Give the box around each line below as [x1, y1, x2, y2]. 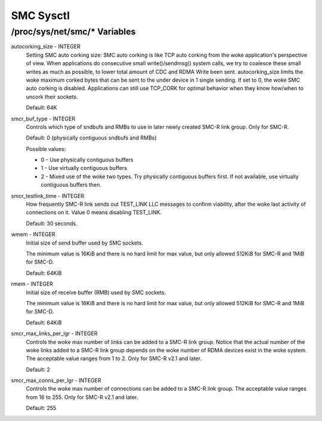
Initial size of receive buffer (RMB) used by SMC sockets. [26, 289, 166, 296]
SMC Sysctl [11, 9, 70, 22]
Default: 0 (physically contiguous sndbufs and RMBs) [26, 134, 157, 141]
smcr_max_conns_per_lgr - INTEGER [11, 377, 101, 384]
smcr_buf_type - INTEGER [11, 115, 76, 122]
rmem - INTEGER [11, 280, 54, 287]
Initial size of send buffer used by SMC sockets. [26, 239, 143, 246]
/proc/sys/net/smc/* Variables [11, 26, 136, 37]
